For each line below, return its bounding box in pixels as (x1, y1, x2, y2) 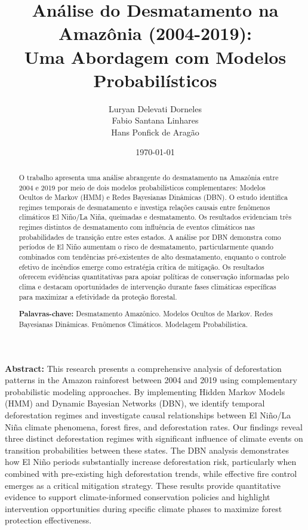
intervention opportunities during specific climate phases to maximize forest (5, 502, 282, 514)
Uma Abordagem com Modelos (24, 44, 287, 69)
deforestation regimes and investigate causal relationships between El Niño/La (5, 408, 291, 421)
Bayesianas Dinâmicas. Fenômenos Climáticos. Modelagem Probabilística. (19, 319, 248, 329)
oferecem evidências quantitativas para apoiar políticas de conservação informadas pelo (19, 272, 289, 282)
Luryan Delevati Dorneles (109, 102, 202, 115)
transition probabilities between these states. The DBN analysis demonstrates (5, 443, 289, 456)
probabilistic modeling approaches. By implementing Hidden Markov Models (5, 385, 285, 397)
